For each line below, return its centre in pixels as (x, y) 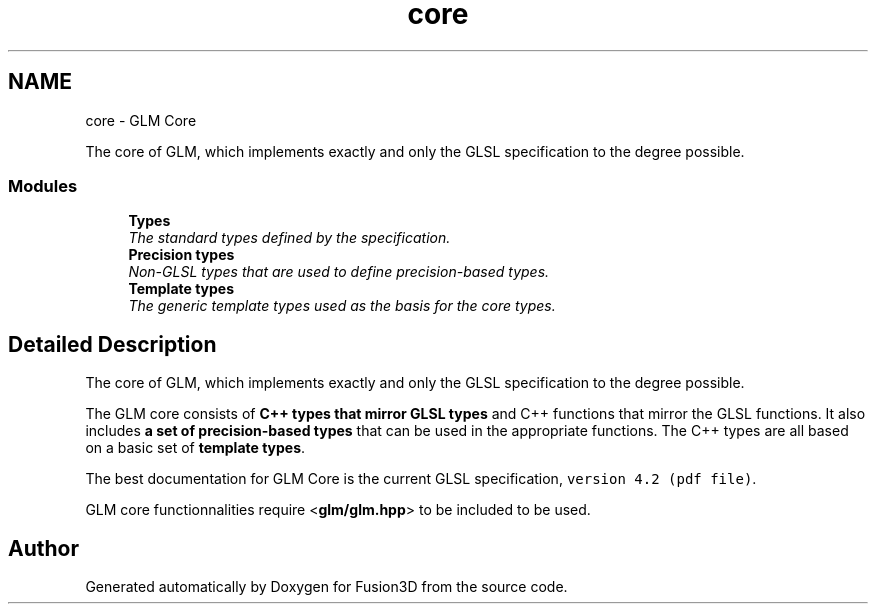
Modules (43, 185)
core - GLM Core (141, 120)
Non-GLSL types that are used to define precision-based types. (339, 272)
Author (43, 548)
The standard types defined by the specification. (289, 238)
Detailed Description (112, 344)
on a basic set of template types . (195, 448)
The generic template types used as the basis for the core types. (342, 306)
